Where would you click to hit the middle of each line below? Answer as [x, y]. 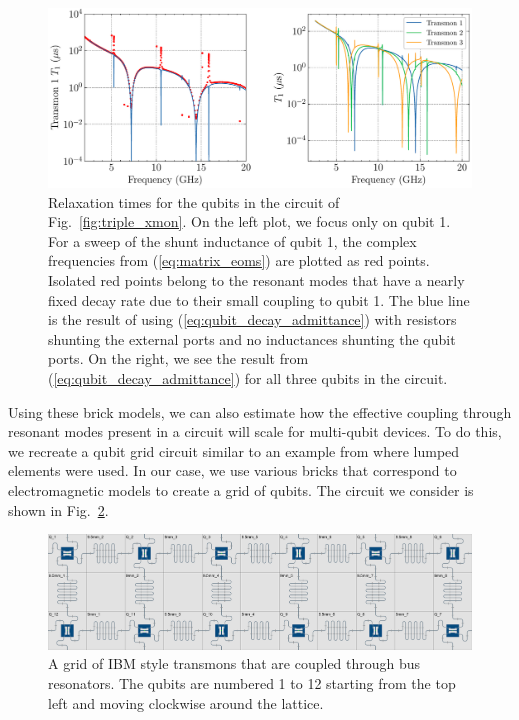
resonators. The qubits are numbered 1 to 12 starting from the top [252, 683]
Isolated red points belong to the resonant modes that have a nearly [256, 280]
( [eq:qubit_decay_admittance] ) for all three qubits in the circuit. [248, 378]
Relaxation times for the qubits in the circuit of [194, 201]
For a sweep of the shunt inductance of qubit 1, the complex [232, 240]
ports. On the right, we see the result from [178, 358]
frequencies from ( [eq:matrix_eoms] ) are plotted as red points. [239, 260]
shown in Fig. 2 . [58, 509]
